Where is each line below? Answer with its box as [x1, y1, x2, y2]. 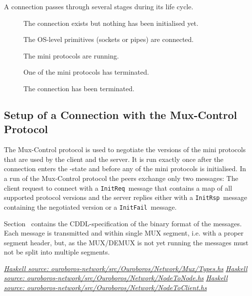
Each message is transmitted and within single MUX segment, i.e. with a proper [4, 228, 244, 238]
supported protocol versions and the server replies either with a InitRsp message [4, 192, 247, 202]
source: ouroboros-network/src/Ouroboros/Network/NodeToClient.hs [4, 282, 207, 293]
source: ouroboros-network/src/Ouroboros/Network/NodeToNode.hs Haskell [4, 273, 228, 283]
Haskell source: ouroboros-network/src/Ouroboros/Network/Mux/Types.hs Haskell [4, 263, 248, 273]
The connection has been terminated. [23, 83, 135, 93]
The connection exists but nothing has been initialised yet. [23, 18, 198, 28]
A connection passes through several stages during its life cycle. [4, 1, 194, 11]
